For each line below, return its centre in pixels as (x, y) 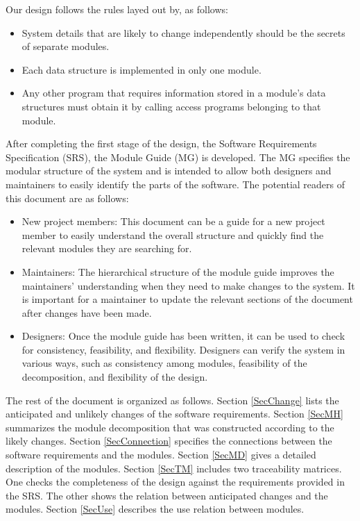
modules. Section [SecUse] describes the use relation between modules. (155, 509)
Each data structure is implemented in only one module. (142, 69)
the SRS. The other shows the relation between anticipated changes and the (167, 495)
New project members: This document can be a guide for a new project (173, 221)
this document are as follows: (67, 198)
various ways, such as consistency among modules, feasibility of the (164, 363)
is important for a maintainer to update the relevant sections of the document (187, 299)
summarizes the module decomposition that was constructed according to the (170, 427)
